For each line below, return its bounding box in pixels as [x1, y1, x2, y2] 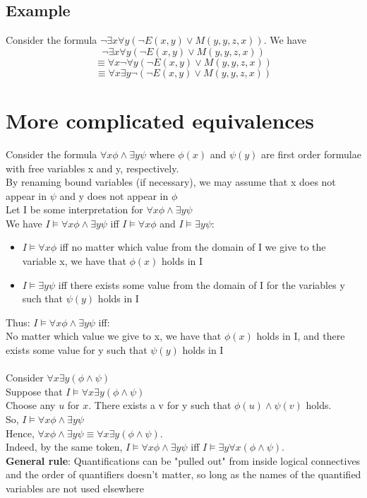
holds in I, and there [256, 328, 345, 343]
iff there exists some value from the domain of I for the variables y [58, 277, 345, 292]
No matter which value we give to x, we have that [6, 328, 222, 343]
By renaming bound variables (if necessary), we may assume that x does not [6, 174, 336, 189]
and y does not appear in [59, 188, 169, 203]
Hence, [6, 425, 35, 440]
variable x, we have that [22, 254, 126, 268]
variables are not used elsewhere [6, 480, 144, 495]
